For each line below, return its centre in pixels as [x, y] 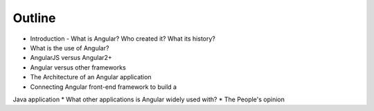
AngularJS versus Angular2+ [71, 58]
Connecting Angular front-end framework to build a [103, 87]
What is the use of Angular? [70, 48]
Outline [34, 18]
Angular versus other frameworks [78, 67]
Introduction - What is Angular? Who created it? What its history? [123, 39]
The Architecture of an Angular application [91, 77]
